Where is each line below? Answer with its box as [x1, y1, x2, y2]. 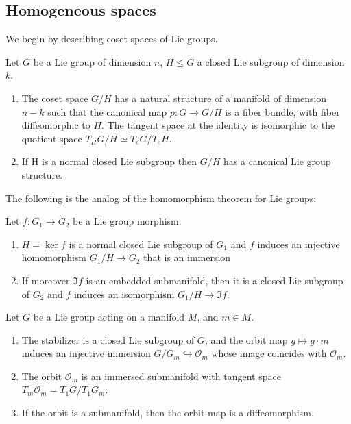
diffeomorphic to [21, 118, 90, 132]
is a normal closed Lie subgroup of [69, 236, 213, 251]
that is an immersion [143, 250, 231, 264]
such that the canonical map [47, 104, 167, 119]
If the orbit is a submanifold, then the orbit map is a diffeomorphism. [21, 406, 314, 420]
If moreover [21, 273, 70, 287]
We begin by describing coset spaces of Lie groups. [5, 32, 218, 46]
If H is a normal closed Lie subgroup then [21, 154, 197, 169]
